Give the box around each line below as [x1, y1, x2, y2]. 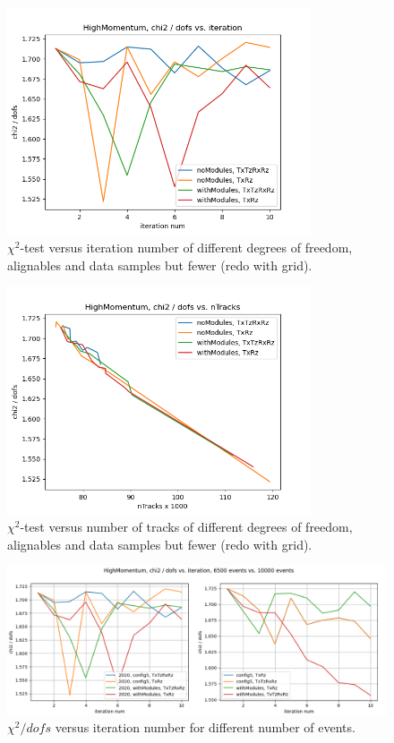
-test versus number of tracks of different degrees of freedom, [20, 517, 353, 536]
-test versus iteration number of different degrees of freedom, [20, 237, 353, 256]
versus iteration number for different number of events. [55, 718, 355, 737]
